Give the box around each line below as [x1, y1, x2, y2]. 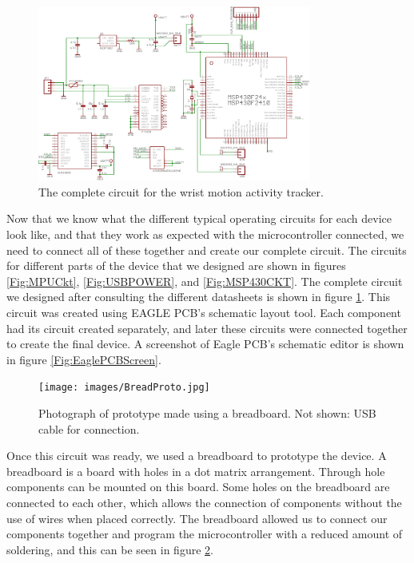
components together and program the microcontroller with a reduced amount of [6, 525, 403, 542]
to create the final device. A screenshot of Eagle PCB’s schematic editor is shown [6, 335, 404, 352]
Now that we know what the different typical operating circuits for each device [6, 210, 392, 227]
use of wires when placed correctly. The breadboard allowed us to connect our [6, 509, 388, 526]
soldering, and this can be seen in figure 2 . [6, 541, 213, 557]
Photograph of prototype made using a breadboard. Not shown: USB [38, 405, 376, 422]
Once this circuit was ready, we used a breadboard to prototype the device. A [6, 447, 387, 464]
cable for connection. [38, 420, 140, 437]
